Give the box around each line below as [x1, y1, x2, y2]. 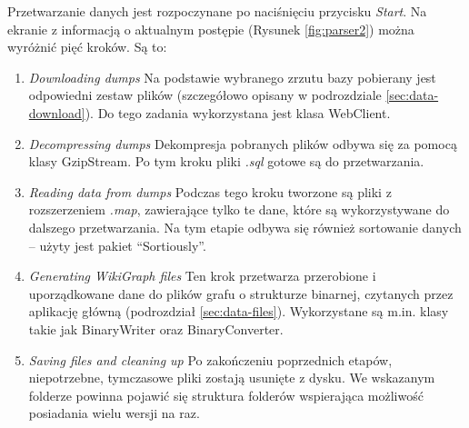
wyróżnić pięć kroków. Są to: [7, 37, 167, 56]
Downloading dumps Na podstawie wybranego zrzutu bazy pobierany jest [28, 67, 436, 86]
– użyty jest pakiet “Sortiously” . [28, 235, 206, 254]
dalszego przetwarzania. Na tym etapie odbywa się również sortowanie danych [28, 217, 462, 236]
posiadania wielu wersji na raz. [28, 403, 200, 423]
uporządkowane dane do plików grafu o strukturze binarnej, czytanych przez [28, 284, 454, 303]
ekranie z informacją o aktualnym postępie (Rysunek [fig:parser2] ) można [7, 19, 414, 38]
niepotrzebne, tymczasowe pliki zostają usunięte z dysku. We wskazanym [28, 368, 435, 387]
